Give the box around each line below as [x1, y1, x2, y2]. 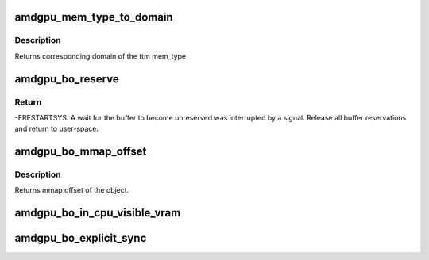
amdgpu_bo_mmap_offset [14, 145, 147, 159]
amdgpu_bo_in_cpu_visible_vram [14, 206, 181, 220]
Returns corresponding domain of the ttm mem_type [14, 52, 187, 61]
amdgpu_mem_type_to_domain [14, 10, 174, 24]
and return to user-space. [14, 124, 99, 134]
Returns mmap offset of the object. [14, 185, 129, 195]
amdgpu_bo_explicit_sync [14, 231, 147, 245]
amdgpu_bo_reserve [14, 72, 119, 86]
